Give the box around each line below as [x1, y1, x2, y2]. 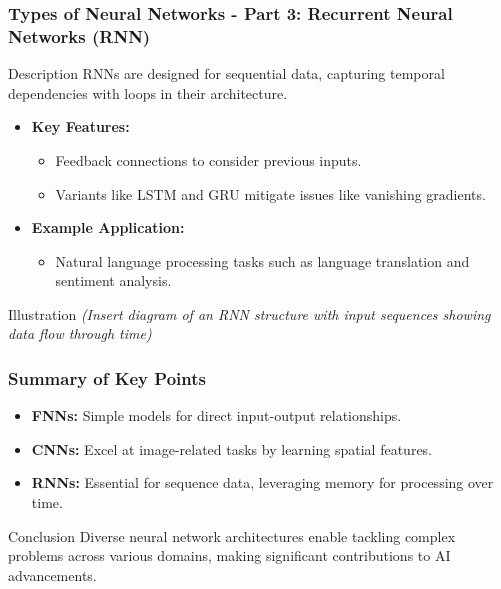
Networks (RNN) [8, 23, 151, 48]
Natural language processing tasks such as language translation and [55, 250, 470, 271]
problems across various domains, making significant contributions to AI [8, 545, 451, 566]
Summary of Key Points [8, 366, 206, 390]
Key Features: [31, 116, 130, 137]
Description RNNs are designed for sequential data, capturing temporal [8, 63, 445, 84]
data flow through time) [8, 323, 152, 344]
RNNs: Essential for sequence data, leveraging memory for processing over [31, 472, 494, 493]
